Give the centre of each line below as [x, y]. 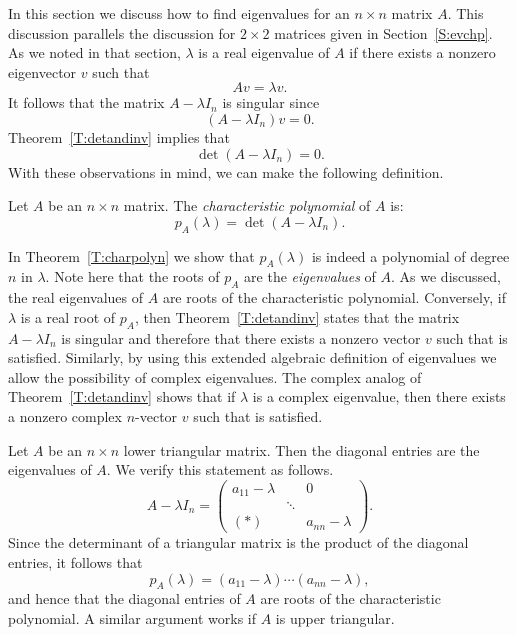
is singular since [271, 102]
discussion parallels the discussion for [122, 32]
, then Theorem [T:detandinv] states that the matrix [297, 316]
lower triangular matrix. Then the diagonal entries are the [301, 449]
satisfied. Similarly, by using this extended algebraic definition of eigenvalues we [252, 357]
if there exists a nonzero [422, 52]
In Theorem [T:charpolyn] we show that [131, 255]
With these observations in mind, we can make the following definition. [226, 171]
